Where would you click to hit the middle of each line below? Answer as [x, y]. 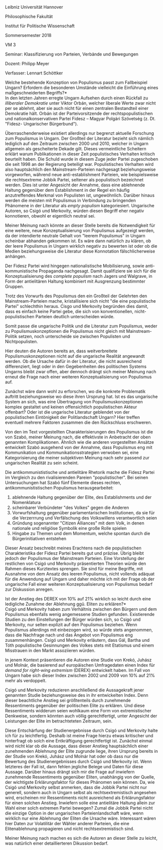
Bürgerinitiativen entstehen [39, 539]
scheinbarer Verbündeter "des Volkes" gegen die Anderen [70, 507]
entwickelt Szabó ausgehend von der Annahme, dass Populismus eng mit [79, 447]
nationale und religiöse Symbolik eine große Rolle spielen [69, 528]
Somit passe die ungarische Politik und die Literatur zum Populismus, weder [81, 326]
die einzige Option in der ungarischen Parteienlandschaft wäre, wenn [74, 813]
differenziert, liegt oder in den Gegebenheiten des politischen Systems [76, 366]
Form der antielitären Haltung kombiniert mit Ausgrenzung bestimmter [75, 281]
